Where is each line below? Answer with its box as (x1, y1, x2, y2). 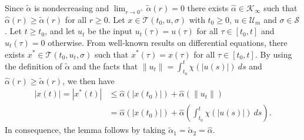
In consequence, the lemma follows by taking (5, 124, 166, 136)
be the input (88, 25, 132, 37)
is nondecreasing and (34, 2, 109, 14)
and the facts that (72, 59, 138, 72)
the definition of (5, 59, 62, 72)
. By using (255, 48, 292, 60)
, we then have (62, 74, 115, 86)
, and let (45, 25, 75, 37)
